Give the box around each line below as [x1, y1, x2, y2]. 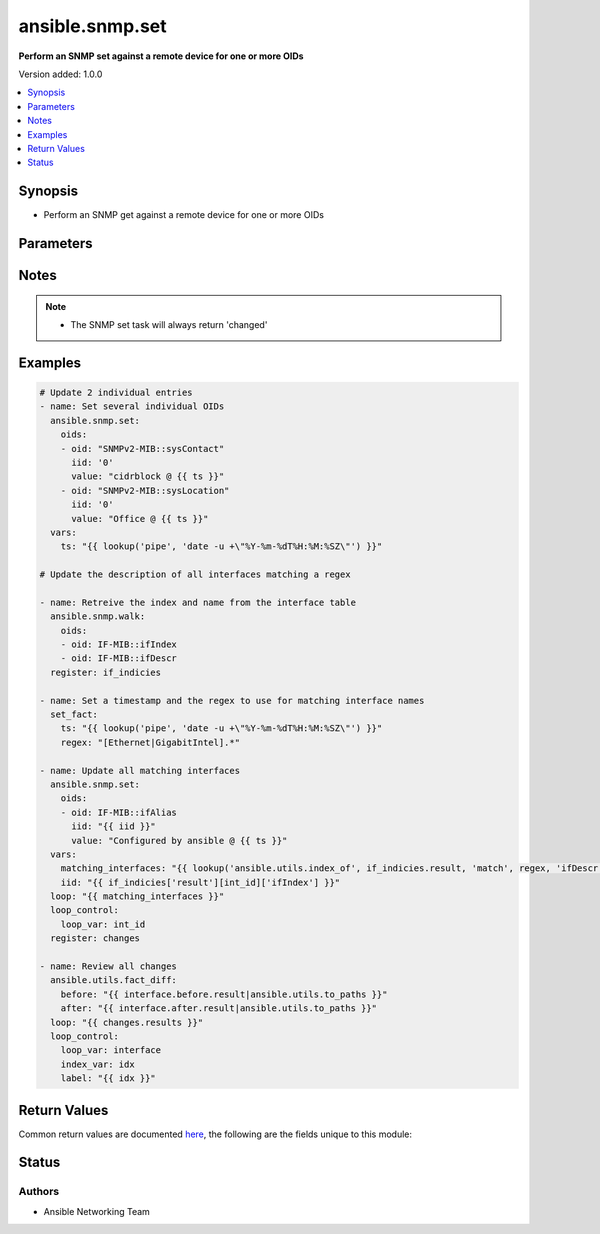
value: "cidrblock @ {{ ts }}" [71, 471, 225, 482]
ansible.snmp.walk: [50, 611, 146, 622]
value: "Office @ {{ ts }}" [71, 513, 209, 524]
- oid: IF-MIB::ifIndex [60, 639, 177, 650]
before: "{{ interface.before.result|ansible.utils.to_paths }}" [60, 988, 388, 1000]
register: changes [50, 933, 140, 944]
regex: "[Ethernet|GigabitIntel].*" [60, 736, 240, 748]
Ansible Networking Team [43, 1205, 150, 1217]
